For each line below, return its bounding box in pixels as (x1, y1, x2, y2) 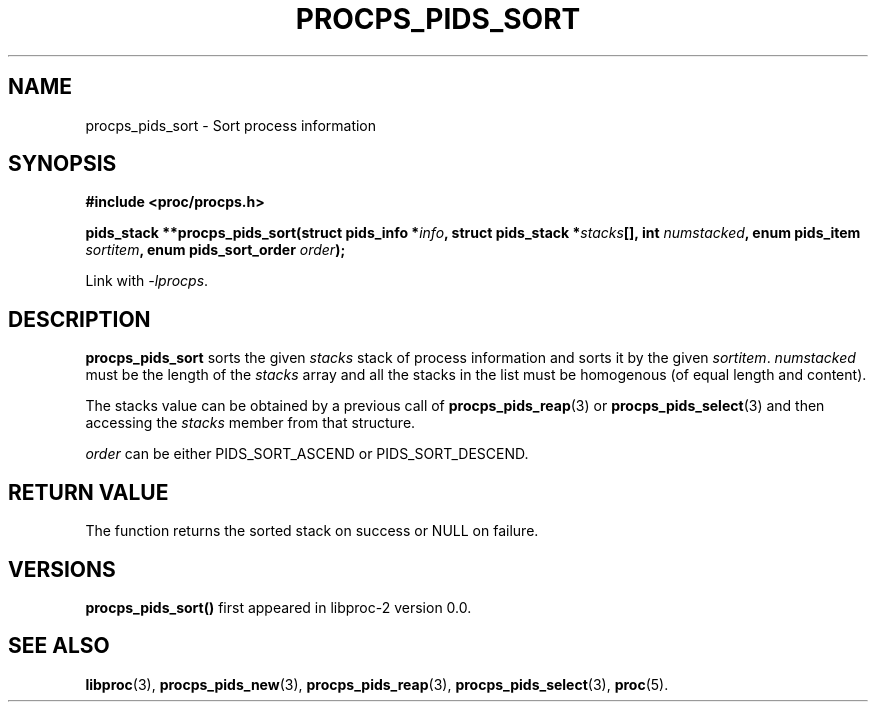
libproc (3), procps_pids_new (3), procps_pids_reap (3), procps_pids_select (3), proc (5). (85, 675, 669, 693)
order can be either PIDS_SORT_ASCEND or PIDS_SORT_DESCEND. (85, 445, 529, 463)
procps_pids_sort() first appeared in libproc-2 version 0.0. (85, 598, 472, 616)
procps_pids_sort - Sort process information (85, 116, 377, 134)
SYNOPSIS (8, 151, 117, 177)
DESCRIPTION (8, 306, 151, 332)
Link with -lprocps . (85, 272, 209, 290)
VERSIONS (8, 556, 116, 582)
